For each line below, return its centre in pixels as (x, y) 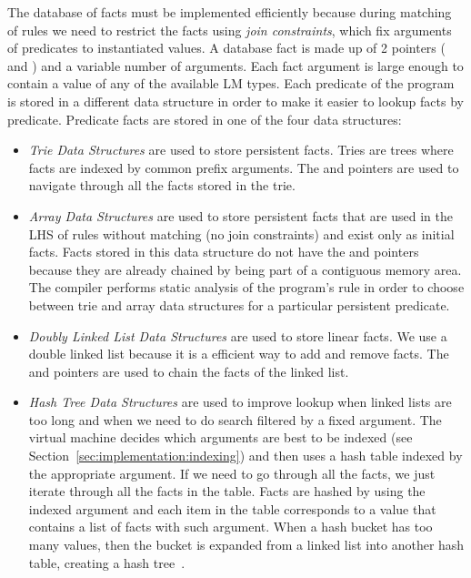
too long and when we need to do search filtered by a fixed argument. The (235, 419)
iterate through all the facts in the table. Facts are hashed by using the (227, 491)
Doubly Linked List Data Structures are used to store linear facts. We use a (238, 335)
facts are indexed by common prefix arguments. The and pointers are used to (244, 167)
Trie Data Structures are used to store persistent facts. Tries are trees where (241, 150)
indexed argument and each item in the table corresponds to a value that (232, 508)
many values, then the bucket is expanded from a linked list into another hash (246, 545)
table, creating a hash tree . (107, 562)
